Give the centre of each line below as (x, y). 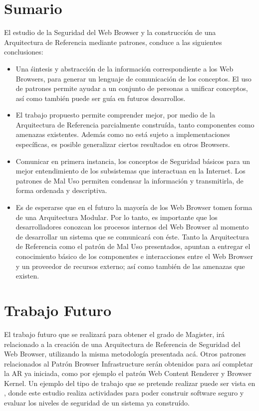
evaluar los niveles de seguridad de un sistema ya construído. (97, 403)
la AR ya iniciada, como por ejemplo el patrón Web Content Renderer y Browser (128, 373)
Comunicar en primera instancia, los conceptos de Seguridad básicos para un (133, 161)
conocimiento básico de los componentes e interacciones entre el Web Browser (134, 256)
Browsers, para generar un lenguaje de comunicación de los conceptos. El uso (133, 78)
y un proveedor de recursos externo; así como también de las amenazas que (130, 266)
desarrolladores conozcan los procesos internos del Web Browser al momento (132, 227)
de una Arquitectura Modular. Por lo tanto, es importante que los (117, 217)
